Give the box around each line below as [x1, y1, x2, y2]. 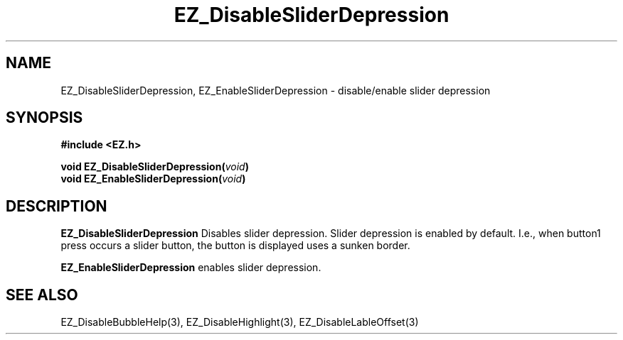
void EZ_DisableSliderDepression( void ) [60, 160, 249, 173]
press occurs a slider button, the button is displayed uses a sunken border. [60, 239, 410, 252]
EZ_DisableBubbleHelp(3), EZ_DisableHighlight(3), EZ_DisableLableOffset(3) [60, 316, 419, 329]
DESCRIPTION [6, 197, 107, 215]
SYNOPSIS [6, 109, 83, 127]
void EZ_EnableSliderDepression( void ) [60, 172, 246, 185]
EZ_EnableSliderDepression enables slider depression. [60, 261, 321, 274]
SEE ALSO [6, 285, 78, 304]
